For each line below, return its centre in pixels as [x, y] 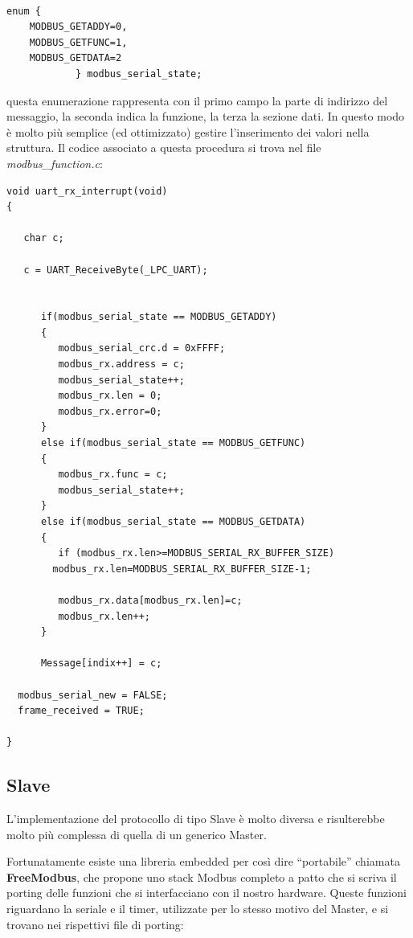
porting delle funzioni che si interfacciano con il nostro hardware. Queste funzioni [206, 893]
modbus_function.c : [55, 163]
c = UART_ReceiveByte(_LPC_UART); [116, 270]
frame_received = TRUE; [81, 711]
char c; [44, 238]
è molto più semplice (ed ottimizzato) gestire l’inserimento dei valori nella [188, 131]
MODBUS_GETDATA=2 [76, 58]
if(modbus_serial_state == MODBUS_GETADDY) [159, 317]
